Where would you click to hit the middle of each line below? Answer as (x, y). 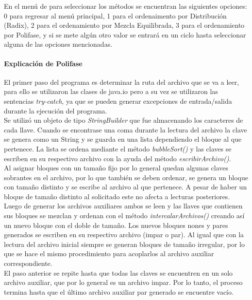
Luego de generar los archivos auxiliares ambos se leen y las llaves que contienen (123, 206)
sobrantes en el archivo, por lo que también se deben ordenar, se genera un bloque (126, 177)
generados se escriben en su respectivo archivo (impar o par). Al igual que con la (124, 234)
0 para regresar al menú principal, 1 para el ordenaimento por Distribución (115, 15)
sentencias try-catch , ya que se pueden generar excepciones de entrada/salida (118, 101)
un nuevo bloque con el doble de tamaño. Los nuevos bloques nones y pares (116, 225)
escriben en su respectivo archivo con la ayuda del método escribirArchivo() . (118, 158)
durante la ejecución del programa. (56, 110)
